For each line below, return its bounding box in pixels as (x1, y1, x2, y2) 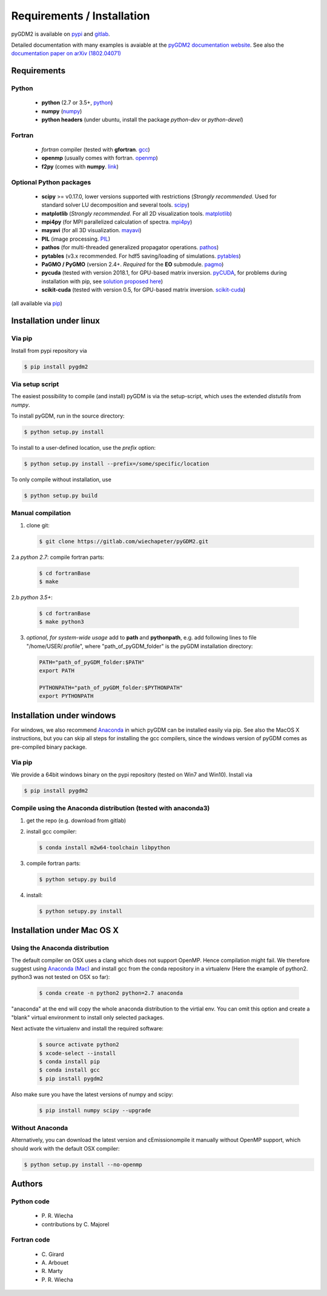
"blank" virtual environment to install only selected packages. (11, 1014, 165, 1021)
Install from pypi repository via (11, 347, 87, 354)
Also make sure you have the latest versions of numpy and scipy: (11, 1091, 174, 1098)
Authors (11, 1179, 43, 1189)
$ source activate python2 (39, 1041, 119, 1048)
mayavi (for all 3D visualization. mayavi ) (41, 227, 142, 234)
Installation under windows (11, 710, 116, 721)
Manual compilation (11, 509, 71, 518)
